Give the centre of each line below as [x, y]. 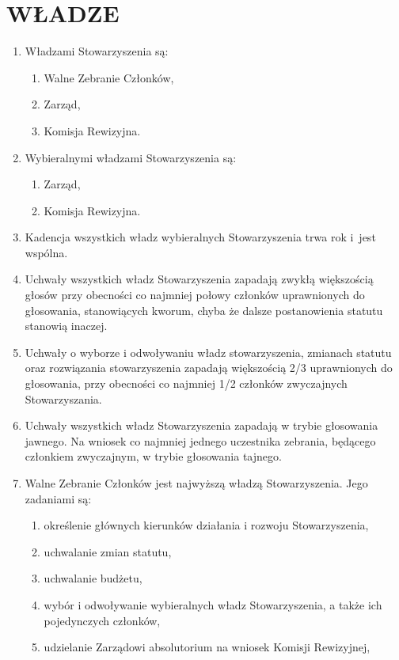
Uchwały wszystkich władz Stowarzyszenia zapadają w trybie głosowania [201, 425]
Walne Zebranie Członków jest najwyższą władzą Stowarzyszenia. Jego [196, 483]
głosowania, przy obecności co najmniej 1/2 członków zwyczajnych [186, 383]
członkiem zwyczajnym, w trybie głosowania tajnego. [153, 456]
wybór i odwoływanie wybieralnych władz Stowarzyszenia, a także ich [213, 604]
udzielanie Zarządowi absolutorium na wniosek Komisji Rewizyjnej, [207, 647]
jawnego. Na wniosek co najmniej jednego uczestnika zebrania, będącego [200, 440]
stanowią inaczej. [66, 326]
